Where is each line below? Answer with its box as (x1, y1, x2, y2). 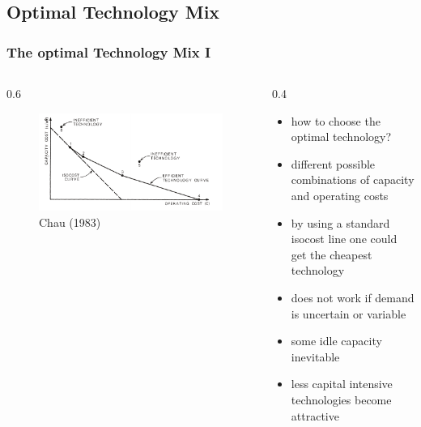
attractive (291, 407, 339, 424)
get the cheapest (291, 246, 372, 263)
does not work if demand (291, 288, 415, 305)
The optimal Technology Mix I (6, 41, 211, 62)
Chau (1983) (39, 213, 101, 230)
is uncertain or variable (291, 305, 406, 322)
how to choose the (291, 112, 381, 129)
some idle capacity (291, 332, 382, 349)
